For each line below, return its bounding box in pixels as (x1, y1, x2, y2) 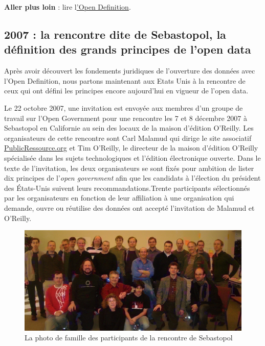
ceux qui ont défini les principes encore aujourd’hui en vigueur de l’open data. (4, 85, 249, 96)
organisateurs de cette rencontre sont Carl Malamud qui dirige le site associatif (4, 132, 252, 143)
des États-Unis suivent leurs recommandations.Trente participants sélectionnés (4, 182, 250, 193)
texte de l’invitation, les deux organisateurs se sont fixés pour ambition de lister (4, 162, 254, 173)
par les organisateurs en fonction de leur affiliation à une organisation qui (4, 192, 234, 203)
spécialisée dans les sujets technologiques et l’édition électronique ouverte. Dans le (4, 152, 261, 163)
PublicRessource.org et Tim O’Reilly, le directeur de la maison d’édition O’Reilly (4, 142, 258, 153)
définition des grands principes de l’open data (4, 41, 251, 57)
